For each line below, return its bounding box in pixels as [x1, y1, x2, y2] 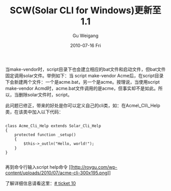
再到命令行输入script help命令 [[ [5, 164, 72, 170]
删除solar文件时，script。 [18, 91, 72, 98]
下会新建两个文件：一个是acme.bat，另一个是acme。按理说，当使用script [5, 79, 160, 85]
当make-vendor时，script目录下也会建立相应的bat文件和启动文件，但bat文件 [5, 66, 166, 72]
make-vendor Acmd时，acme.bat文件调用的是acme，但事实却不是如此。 [5, 85, 159, 91]
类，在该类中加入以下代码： [5, 109, 64, 115]
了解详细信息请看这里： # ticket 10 [5, 180, 76, 186]
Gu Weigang [72, 33, 99, 39]
